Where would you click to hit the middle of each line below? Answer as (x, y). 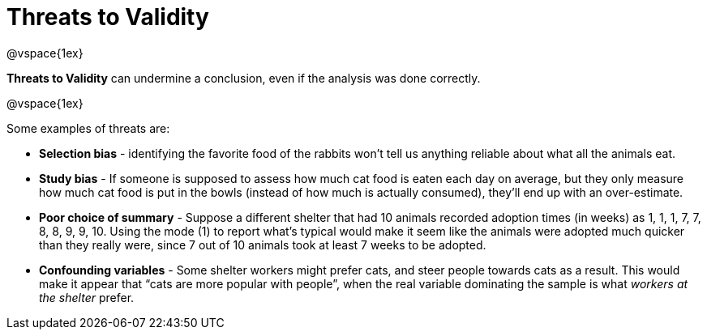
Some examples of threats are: (88, 128)
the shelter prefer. (87, 297)
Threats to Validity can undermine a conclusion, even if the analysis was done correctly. (244, 78)
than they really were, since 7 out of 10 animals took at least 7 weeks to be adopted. (263, 245)
